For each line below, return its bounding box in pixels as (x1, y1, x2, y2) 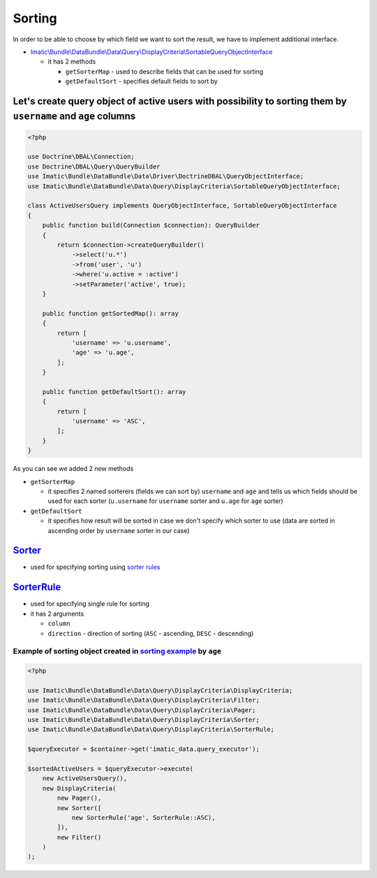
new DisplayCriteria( (42, 784, 117, 792)
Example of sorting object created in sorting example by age (13, 646, 222, 656)
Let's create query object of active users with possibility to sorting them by (13, 95, 347, 107)
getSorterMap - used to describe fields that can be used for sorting (65, 67, 264, 76)
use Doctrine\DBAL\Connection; (27, 153, 135, 161)
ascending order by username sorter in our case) (47, 526, 190, 534)
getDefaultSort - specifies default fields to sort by (65, 77, 218, 85)
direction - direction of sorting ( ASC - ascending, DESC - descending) (47, 629, 254, 637)
